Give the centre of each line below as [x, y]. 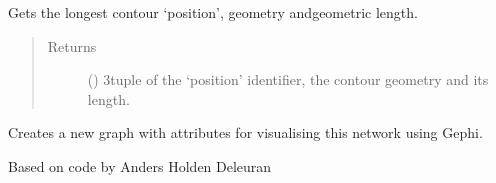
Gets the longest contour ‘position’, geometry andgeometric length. [213, 12]
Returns [72, 45]
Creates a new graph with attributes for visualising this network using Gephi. [245, 132]
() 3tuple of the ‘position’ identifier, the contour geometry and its [288, 79]
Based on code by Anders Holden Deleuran [140, 165]
